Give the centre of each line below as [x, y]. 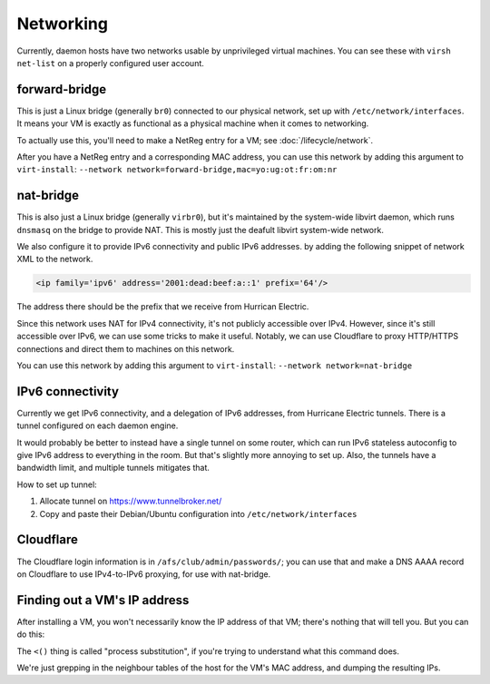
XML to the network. [55, 259]
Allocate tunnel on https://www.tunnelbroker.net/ [131, 501]
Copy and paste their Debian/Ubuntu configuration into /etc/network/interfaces [198, 513]
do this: [31, 634]
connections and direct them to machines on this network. [126, 348]
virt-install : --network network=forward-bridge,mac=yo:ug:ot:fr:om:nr [177, 170]
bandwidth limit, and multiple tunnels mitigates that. [113, 468]
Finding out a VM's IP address [103, 600]
